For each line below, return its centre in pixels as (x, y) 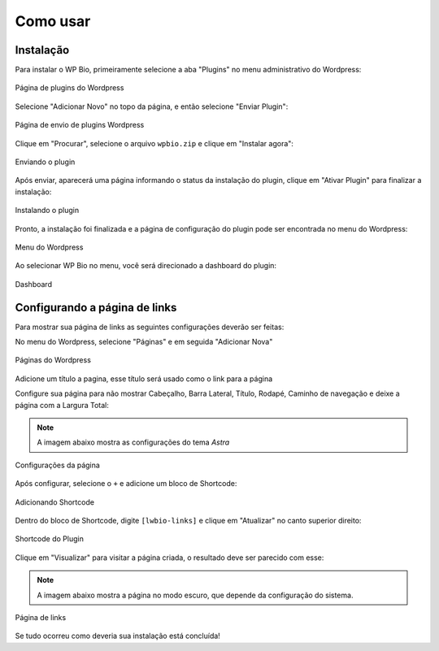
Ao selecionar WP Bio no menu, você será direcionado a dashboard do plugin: (146, 266)
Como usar (53, 21)
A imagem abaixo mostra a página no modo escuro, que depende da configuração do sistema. (195, 595)
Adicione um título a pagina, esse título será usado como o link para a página (144, 379)
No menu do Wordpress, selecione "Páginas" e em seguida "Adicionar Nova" (144, 342)
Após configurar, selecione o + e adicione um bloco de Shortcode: (126, 484)
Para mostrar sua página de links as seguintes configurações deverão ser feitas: (150, 327)
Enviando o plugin (45, 162)
